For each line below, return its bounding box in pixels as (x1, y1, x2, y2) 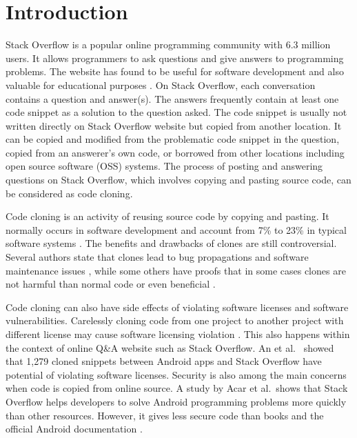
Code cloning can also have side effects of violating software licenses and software (6, 299, 349, 314)
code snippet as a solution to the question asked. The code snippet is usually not (6, 105, 347, 119)
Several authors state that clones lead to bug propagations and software (6, 250, 309, 264)
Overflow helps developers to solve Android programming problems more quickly (6, 394, 347, 408)
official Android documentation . (6, 421, 143, 436)
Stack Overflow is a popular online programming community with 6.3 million (6, 37, 331, 52)
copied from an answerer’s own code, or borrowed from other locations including (6, 145, 345, 159)
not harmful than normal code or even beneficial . (6, 277, 216, 291)
